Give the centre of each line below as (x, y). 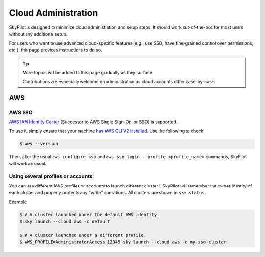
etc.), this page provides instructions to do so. (56, 50)
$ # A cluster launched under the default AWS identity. (89, 215)
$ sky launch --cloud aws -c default (65, 222)
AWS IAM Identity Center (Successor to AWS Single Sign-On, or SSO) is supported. (93, 122)
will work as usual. (28, 164)
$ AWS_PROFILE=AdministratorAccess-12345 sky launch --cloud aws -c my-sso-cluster (123, 242)
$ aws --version (39, 144)
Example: (18, 202)
